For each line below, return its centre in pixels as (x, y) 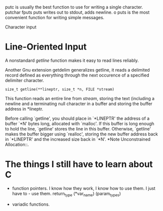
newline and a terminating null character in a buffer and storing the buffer (79, 104)
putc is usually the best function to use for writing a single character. (74, 7)
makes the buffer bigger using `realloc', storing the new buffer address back (81, 134)
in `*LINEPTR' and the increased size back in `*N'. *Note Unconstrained (78, 139)
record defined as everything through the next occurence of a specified (77, 75)
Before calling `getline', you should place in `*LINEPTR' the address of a (77, 118)
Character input (21, 27)
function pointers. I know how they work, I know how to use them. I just (84, 188)
